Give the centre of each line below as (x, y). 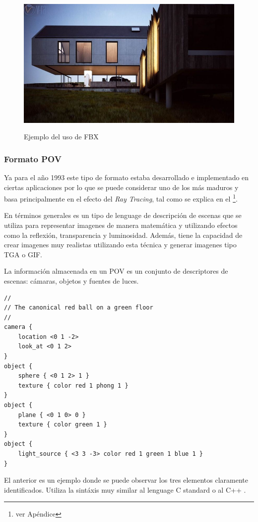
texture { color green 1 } (63, 425)
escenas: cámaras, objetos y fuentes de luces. (71, 280)
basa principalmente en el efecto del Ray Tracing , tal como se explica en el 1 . (121, 198)
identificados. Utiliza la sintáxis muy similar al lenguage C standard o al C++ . (125, 489)
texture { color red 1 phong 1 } (73, 385)
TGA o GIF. (23, 254)
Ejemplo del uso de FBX (61, 137)
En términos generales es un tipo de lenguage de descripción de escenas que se (123, 215)
